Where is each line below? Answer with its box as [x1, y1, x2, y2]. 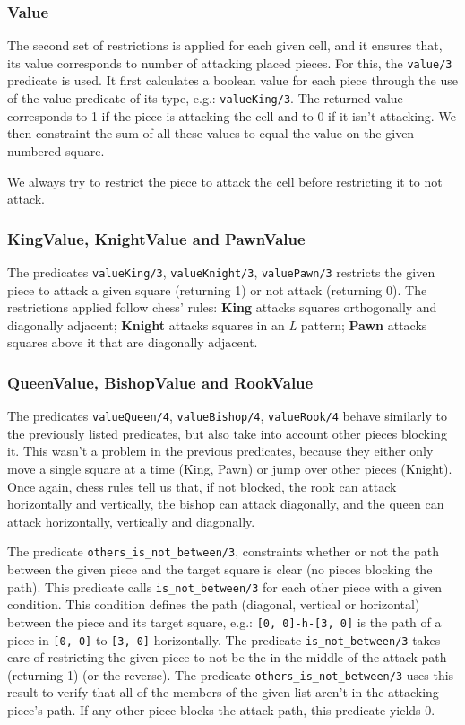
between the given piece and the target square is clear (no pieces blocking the [7, 560, 433, 579]
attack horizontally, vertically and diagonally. [7, 511, 255, 530]
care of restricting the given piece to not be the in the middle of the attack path [7, 648, 447, 667]
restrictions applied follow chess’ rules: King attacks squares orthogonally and [7, 298, 437, 317]
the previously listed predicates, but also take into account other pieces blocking [7, 424, 447, 442]
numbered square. [7, 141, 105, 160]
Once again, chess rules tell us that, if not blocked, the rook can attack [7, 476, 397, 495]
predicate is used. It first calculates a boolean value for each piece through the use [7, 71, 458, 90]
